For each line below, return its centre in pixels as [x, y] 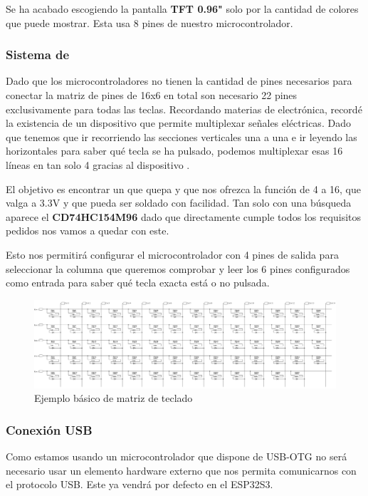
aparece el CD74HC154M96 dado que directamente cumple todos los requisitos [184, 216]
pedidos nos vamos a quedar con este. [88, 231]
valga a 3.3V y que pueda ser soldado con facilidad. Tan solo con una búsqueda [179, 203]
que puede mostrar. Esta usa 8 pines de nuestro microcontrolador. [149, 22]
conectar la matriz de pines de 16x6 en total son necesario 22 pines [152, 95]
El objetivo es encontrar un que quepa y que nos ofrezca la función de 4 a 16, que [184, 188]
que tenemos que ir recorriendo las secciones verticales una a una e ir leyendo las [182, 136]
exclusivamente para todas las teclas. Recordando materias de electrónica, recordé [184, 109]
